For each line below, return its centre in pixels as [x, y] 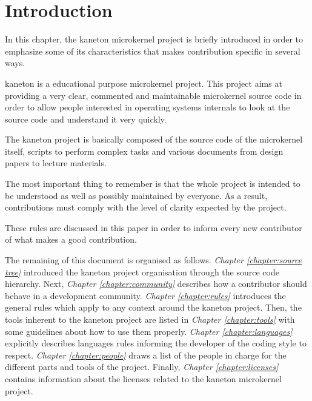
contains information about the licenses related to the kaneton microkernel [143, 378]
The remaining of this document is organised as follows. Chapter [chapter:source [154, 260]
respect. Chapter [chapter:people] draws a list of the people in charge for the [146, 355]
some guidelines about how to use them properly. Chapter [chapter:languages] [149, 331]
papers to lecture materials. [56, 163]
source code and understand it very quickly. [86, 119]
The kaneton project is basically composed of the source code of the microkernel [154, 139]
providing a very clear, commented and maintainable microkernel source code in [153, 95]
